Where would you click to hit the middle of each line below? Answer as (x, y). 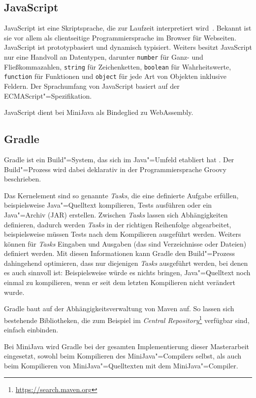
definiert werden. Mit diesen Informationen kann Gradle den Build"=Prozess (119, 253)
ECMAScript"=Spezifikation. (48, 95)
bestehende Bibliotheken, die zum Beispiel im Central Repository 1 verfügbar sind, (127, 319)
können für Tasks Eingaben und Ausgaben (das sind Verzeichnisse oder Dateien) (125, 243)
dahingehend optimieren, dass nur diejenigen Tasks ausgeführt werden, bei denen (126, 263)
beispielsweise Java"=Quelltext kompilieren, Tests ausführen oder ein (108, 205)
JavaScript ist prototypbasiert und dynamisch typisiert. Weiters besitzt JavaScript (128, 47)
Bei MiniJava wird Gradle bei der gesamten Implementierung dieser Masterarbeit (127, 346)
